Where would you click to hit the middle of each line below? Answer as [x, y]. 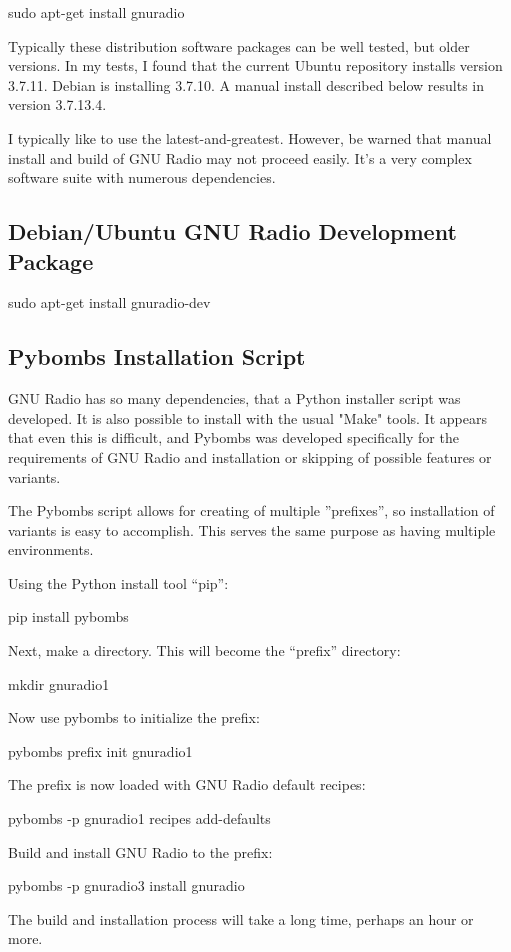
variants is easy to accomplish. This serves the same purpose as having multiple [252, 529]
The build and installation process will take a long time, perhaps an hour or [241, 918]
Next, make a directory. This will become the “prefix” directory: [204, 650]
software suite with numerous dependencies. [142, 177]
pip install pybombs [68, 616]
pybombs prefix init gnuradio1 [100, 750]
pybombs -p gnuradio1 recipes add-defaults [139, 818]
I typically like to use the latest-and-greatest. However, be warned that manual [250, 137]
